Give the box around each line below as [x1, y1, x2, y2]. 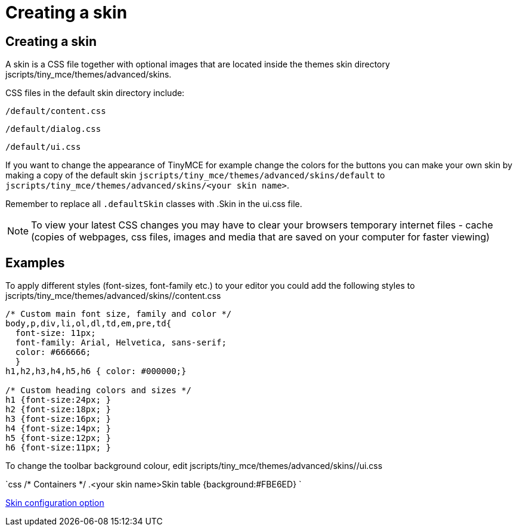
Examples [5, 255, 65, 270]
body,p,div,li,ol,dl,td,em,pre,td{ [5, 319, 172, 329]
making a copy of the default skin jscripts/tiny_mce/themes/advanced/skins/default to [5, 170, 385, 181]
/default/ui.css [5, 142, 81, 152]
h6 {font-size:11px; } [5, 443, 112, 453]
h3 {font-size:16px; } [5, 414, 112, 424]
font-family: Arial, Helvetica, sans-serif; [15, 338, 227, 348]
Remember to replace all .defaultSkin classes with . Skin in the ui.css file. [5, 199, 302, 209]
